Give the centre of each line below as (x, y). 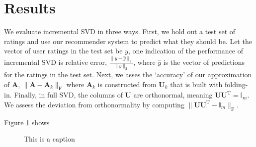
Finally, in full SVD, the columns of (68, 95)
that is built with (196, 84)
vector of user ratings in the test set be (63, 51)
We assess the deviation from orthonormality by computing (94, 104)
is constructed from (127, 84)
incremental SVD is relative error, (55, 62)
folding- (236, 84)
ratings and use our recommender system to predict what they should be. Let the (128, 41)
